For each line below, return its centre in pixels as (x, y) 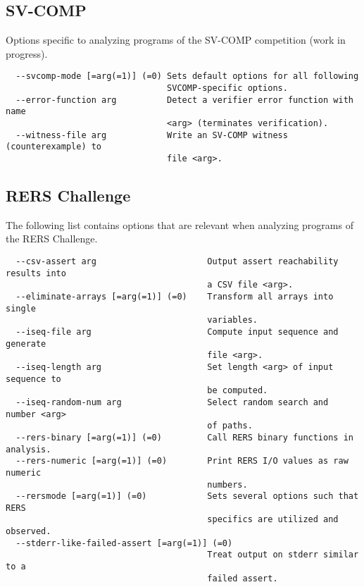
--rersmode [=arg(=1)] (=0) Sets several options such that (187, 496)
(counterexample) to (54, 147)
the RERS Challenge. (52, 239)
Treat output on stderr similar (283, 555)
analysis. (29, 449)
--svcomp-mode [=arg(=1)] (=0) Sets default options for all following (187, 76)
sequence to (33, 379)
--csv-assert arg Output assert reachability (177, 262)
